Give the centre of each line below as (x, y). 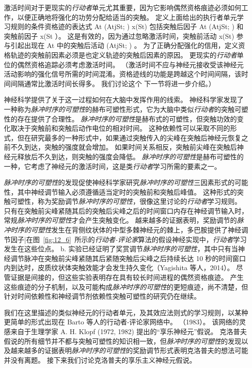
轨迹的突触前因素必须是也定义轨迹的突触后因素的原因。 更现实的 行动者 (124, 54)
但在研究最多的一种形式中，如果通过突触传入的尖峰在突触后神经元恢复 (129, 137)
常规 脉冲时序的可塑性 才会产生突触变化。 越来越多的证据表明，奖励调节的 (120, 220)
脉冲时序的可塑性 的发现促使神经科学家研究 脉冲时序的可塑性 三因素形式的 (119, 182)
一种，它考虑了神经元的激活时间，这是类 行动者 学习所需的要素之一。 (112, 166)
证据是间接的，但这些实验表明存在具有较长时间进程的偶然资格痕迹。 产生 (127, 277)
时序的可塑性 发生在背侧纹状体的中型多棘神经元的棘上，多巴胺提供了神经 (126, 230)
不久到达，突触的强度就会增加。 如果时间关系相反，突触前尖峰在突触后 (124, 147)
